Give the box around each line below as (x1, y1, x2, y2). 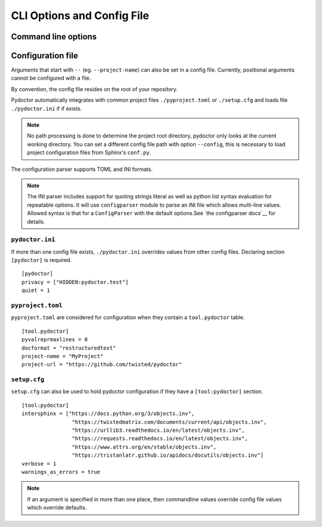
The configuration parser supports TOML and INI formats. (11, 166, 153, 173)
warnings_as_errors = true (21, 469, 101, 475)
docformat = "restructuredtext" (21, 344, 116, 351)
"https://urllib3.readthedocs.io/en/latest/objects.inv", (72, 427, 245, 434)
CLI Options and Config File (11, 9, 149, 22)
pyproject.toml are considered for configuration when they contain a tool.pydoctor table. (11, 314, 245, 321)
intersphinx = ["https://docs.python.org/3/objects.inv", (21, 410, 195, 417)
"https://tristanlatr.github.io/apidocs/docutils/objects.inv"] (72, 452, 264, 459)
